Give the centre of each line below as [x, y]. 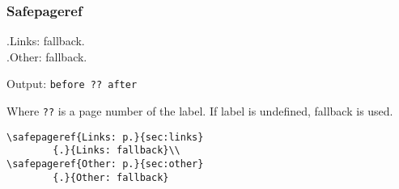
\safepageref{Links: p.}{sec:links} [105, 137]
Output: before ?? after [72, 84]
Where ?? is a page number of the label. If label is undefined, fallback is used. [200, 111]
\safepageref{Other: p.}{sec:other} [105, 164]
